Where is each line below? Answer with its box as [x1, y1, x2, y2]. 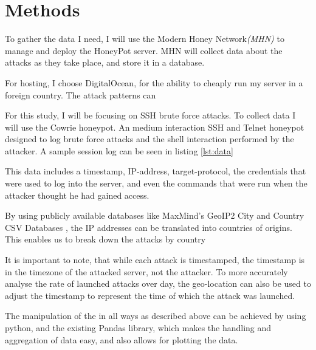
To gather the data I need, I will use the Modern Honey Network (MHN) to [5, 32, 284, 45]
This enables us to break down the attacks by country [5, 233, 206, 245]
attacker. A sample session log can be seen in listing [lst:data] [5, 144, 233, 157]
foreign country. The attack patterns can [5, 88, 156, 101]
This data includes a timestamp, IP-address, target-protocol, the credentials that [5, 165, 306, 177]
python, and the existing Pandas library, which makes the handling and [5, 321, 272, 334]
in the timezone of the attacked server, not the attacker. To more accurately [5, 265, 288, 278]
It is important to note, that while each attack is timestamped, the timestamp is [5, 253, 305, 266]
